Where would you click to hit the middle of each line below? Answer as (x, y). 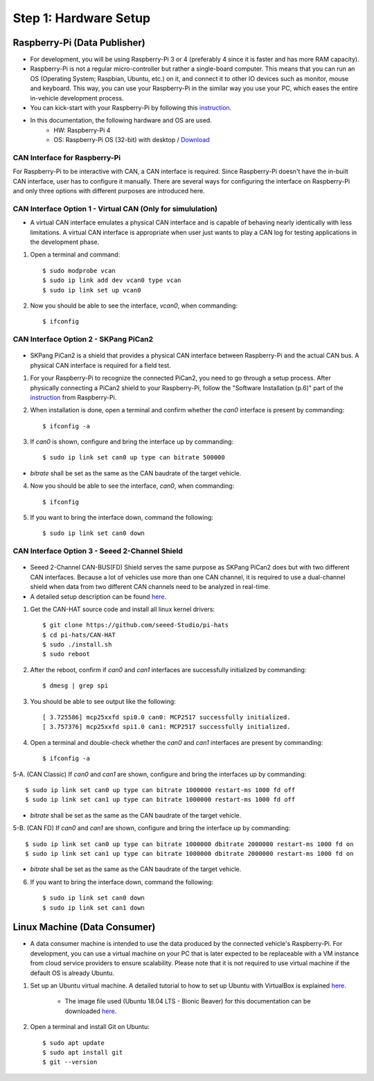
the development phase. (65, 242)
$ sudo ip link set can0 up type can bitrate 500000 (134, 458)
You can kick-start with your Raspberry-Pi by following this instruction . (131, 108)
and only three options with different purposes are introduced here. (109, 191)
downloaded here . (91, 1011)
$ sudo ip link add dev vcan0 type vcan (112, 280)
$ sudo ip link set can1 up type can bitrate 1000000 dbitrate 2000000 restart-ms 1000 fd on (189, 853)
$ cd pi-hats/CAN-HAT (79, 635)
